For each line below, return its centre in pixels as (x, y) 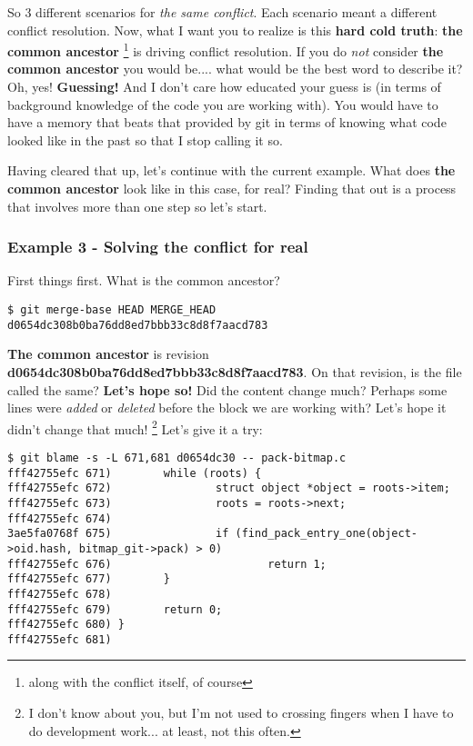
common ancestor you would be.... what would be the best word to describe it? (235, 69)
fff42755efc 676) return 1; (167, 564)
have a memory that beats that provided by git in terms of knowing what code (227, 122)
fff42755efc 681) (60, 639)
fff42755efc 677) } (89, 579)
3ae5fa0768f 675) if (118, 534)
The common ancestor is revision (108, 354)
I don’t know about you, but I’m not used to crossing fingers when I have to (241, 713)
